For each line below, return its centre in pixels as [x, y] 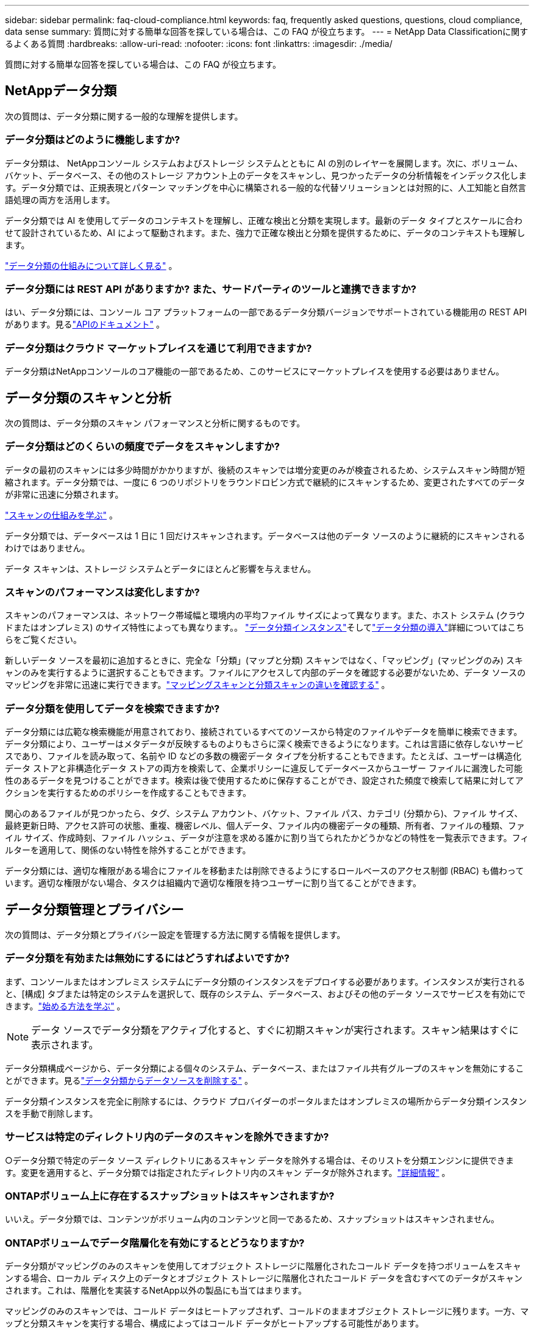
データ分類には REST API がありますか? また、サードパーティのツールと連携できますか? [211, 289]
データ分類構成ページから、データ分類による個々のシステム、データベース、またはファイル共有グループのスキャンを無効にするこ [265, 1068]
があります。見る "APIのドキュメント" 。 [85, 324]
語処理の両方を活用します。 [60, 199]
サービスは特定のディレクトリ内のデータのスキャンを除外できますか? [167, 1137]
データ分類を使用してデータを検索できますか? [112, 708]
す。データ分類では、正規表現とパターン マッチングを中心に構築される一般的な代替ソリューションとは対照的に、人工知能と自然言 [266, 187]
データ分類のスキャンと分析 [88, 398]
